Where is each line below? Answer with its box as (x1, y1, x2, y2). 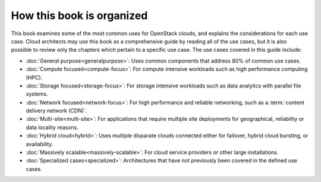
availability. (26, 140, 53, 148)
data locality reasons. (26, 124, 78, 131)
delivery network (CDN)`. (26, 107, 87, 114)
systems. (26, 90, 48, 98)
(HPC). (26, 74, 43, 81)
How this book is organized (11, 9, 148, 22)
